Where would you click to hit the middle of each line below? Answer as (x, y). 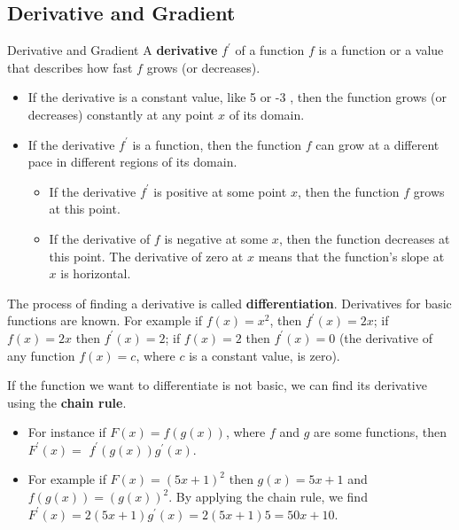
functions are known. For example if (105, 320)
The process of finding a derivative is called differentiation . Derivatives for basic (229, 303)
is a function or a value (381, 50)
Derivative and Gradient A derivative (113, 50)
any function (41, 355)
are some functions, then (381, 432)
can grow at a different (377, 144)
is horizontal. (96, 273)
